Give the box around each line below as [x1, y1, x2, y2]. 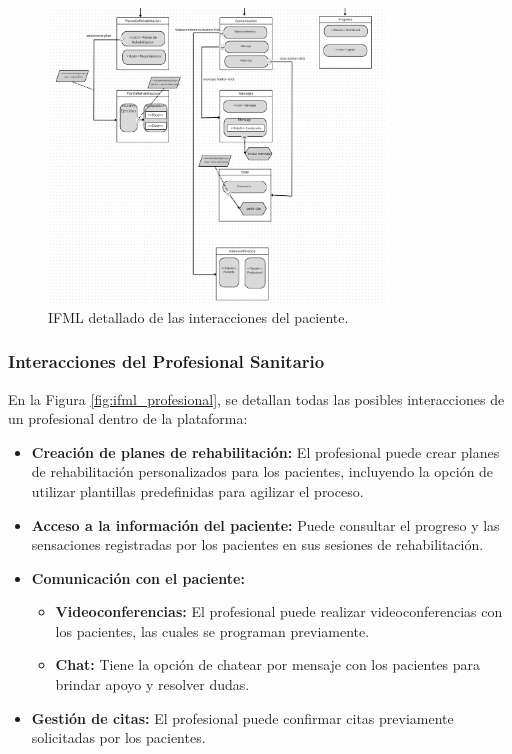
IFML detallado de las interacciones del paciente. [48, 306, 349, 327]
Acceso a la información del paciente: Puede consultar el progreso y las [31, 514, 500, 535]
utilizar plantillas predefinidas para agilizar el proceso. [31, 480, 364, 501]
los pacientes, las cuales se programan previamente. [55, 620, 370, 641]
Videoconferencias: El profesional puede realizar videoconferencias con [55, 601, 503, 622]
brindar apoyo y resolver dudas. [55, 674, 250, 695]
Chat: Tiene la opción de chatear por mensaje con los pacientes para [55, 654, 481, 675]
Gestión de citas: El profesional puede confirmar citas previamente [31, 707, 454, 728]
